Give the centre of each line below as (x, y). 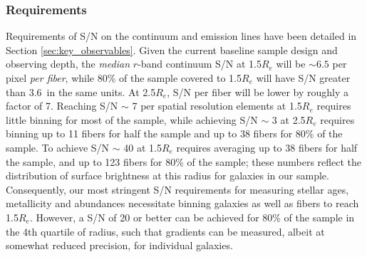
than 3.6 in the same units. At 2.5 (81, 91)
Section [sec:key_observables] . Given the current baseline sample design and (172, 49)
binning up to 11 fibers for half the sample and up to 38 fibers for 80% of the (174, 133)
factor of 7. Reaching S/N (62, 106)
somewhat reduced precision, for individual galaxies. (119, 245)
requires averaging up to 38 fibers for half (267, 147)
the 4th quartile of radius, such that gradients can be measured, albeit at (165, 231)
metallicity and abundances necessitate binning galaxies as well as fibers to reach (182, 203)
